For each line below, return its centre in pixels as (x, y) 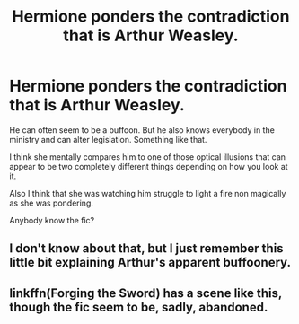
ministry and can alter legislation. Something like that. (108, 139)
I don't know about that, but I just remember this (147, 249)
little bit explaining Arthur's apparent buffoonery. (150, 263)
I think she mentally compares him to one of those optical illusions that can (147, 157)
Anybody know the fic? (52, 220)
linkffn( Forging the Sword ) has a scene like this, (146, 293)
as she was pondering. (52, 203)
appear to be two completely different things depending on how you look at (149, 166)
